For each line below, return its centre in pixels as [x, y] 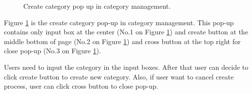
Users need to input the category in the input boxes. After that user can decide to [126, 67]
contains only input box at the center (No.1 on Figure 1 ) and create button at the [126, 32]
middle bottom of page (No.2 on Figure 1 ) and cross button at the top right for [122, 41]
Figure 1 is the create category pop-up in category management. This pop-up [119, 22]
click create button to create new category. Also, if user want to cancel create [119, 76]
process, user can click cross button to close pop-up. [81, 86]
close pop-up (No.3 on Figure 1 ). [52, 51]
